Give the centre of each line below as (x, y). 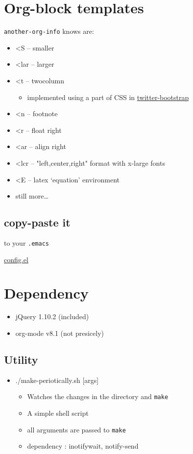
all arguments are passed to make (76, 429)
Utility (21, 359)
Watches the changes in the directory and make (98, 396)
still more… (32, 196)
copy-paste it (37, 222)
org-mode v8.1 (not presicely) (60, 333)
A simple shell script (58, 413)
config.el (16, 259)
